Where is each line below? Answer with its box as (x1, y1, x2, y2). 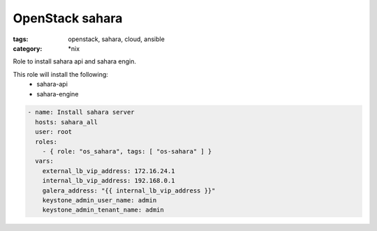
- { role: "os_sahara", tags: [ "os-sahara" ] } (42, 147, 212, 156)
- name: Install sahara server (27, 108, 135, 117)
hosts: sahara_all (35, 118, 98, 126)
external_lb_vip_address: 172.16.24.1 (42, 167, 175, 174)
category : (13, 44, 43, 52)
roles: (35, 137, 58, 146)
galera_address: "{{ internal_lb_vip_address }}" (42, 186, 216, 195)
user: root (35, 128, 73, 136)
